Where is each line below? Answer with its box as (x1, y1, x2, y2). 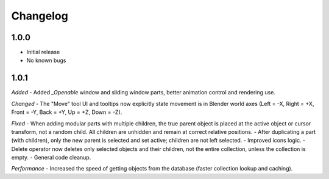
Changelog (11, 9, 68, 23)
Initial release (26, 49, 60, 56)
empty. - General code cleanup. (11, 154, 91, 161)
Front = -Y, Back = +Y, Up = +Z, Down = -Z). (11, 108, 122, 116)
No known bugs (26, 57, 66, 64)
